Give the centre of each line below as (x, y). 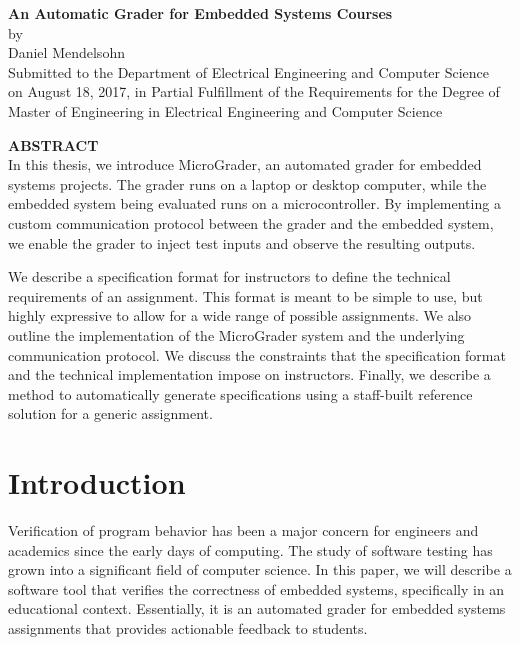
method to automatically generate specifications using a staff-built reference (240, 393)
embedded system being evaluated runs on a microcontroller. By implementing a (254, 203)
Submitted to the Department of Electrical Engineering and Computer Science (249, 71)
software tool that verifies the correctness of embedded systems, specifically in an (256, 588)
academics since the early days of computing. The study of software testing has (250, 549)
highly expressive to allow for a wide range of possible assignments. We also (240, 315)
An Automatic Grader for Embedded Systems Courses (200, 13)
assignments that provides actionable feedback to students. (188, 627)
